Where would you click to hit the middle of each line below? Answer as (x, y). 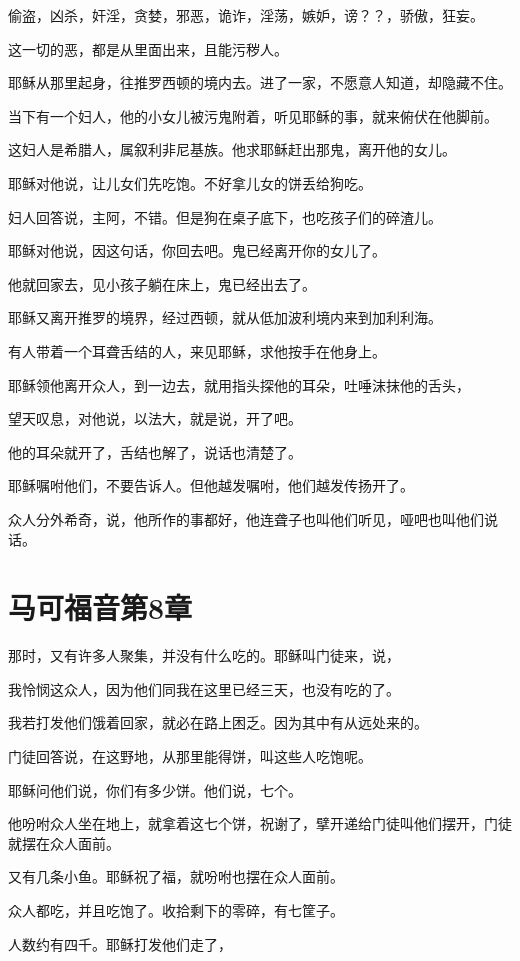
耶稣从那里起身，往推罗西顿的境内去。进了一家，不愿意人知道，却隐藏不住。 (260, 82)
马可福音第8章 (100, 607)
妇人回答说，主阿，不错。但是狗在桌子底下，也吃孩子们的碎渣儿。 (225, 216)
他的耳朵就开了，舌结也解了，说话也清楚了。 (155, 451)
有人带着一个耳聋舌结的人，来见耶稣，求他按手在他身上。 (197, 350)
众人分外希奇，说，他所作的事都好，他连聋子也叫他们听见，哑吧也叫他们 (246, 518)
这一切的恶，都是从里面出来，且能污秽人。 (148, 48)
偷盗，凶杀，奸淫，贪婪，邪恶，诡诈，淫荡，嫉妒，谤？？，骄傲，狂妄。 (246, 15)
